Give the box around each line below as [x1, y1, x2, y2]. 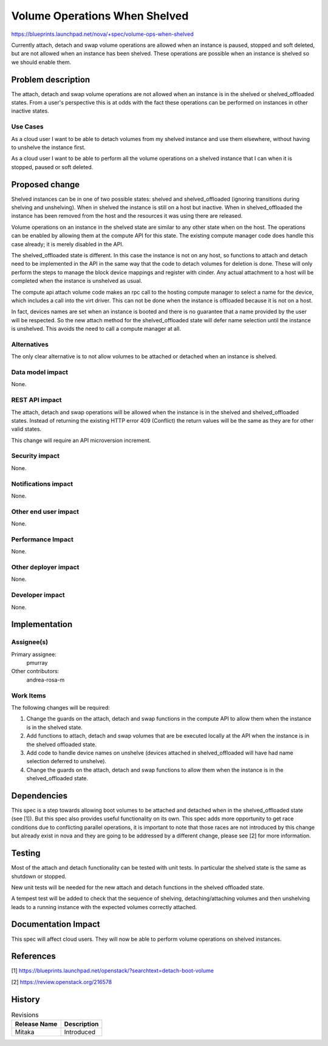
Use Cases [11, 122, 44, 131]
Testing [11, 848, 41, 859]
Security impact [11, 452, 60, 460]
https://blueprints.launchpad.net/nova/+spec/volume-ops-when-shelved [11, 30, 194, 38]
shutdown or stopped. [11, 873, 67, 880]
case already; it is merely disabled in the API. [11, 240, 124, 248]
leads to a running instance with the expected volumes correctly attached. [11, 903, 197, 910]
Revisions [11, 1010, 39, 1019]
